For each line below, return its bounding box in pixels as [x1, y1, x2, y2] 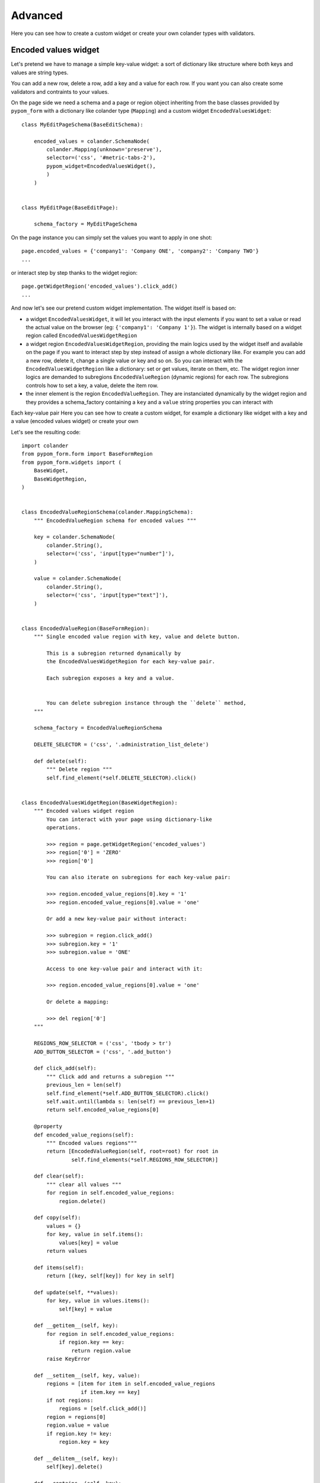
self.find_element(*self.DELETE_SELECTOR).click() [46, 774, 197, 781]
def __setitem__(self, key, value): [33, 1372, 140, 1379]
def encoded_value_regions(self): [33, 1131, 135, 1138]
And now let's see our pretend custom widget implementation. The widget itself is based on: [11, 304, 236, 311]
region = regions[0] [46, 1414, 106, 1420]
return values [46, 1247, 88, 1254]
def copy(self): [33, 1214, 81, 1221]
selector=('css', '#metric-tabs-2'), [46, 154, 156, 161]
